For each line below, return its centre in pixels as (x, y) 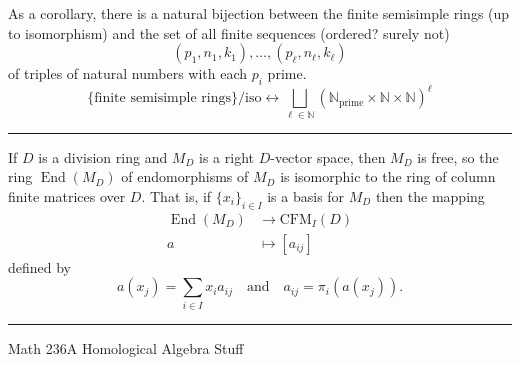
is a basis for (306, 196)
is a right (226, 156)
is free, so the (458, 156)
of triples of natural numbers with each (128, 73)
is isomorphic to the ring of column (388, 176)
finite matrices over (67, 196)
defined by (40, 266)
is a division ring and (103, 156)
